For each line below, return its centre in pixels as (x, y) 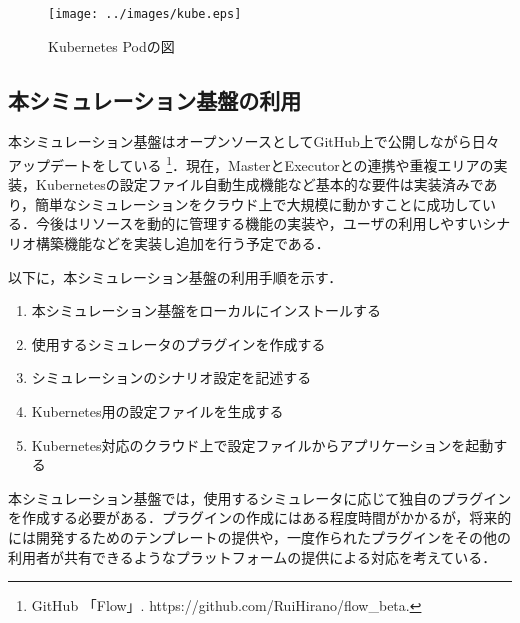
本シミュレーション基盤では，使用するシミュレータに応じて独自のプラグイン (260, 497)
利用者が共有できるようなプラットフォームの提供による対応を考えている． (252, 556)
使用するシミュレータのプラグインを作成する (178, 343)
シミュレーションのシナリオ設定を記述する (171, 377)
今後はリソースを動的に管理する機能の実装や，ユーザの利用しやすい (259, 223)
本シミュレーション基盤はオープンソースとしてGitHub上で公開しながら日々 (254, 141)
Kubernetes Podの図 (111, 45)
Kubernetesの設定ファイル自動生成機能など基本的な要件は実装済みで (259, 184)
